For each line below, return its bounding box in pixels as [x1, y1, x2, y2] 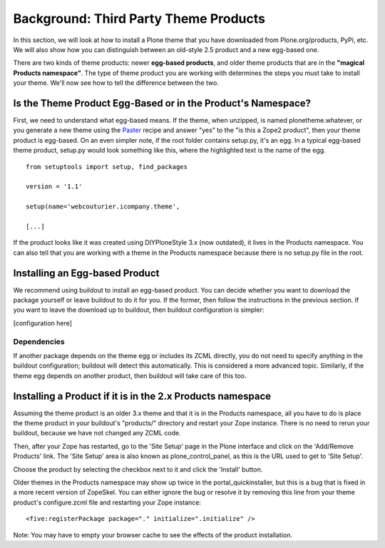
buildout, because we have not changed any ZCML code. [13, 429, 181, 437]
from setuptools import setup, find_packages [26, 163, 188, 171]
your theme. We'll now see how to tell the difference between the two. [13, 78, 219, 87]
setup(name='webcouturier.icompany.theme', [26, 203, 180, 210]
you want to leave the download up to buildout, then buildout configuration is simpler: [13, 305, 265, 314]
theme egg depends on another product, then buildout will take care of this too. [13, 371, 247, 380]
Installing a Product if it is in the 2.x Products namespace [13, 390, 272, 402]
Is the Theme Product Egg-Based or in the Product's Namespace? [13, 97, 312, 109]
